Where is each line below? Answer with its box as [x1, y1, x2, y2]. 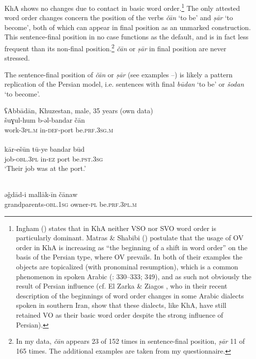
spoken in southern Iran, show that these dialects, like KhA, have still [16, 300, 227, 310]
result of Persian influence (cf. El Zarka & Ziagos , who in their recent [16, 281, 228, 291]
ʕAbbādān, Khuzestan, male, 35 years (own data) [4, 105, 153, 115]
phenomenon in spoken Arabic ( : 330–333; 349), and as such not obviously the [16, 271, 252, 281]
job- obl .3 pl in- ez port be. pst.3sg [4, 153, 103, 163]
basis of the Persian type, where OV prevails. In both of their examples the [16, 252, 243, 262]
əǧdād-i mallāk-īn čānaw [4, 189, 78, 199]
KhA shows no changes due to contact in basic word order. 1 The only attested [4, 1, 240, 13]
